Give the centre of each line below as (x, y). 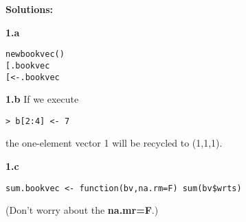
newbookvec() (35, 54)
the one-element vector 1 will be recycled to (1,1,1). (114, 143)
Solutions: (29, 9)
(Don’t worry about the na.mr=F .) (82, 210)
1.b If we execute (42, 99)
